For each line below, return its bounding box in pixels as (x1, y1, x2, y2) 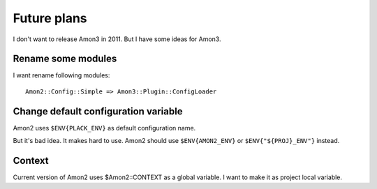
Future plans (13, 10, 87, 26)
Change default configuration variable (13, 105, 183, 117)
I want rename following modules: (13, 71, 110, 80)
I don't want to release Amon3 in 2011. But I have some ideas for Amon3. (13, 35, 221, 43)
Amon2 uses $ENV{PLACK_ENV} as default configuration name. (13, 123, 196, 132)
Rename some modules (13, 53, 117, 65)
